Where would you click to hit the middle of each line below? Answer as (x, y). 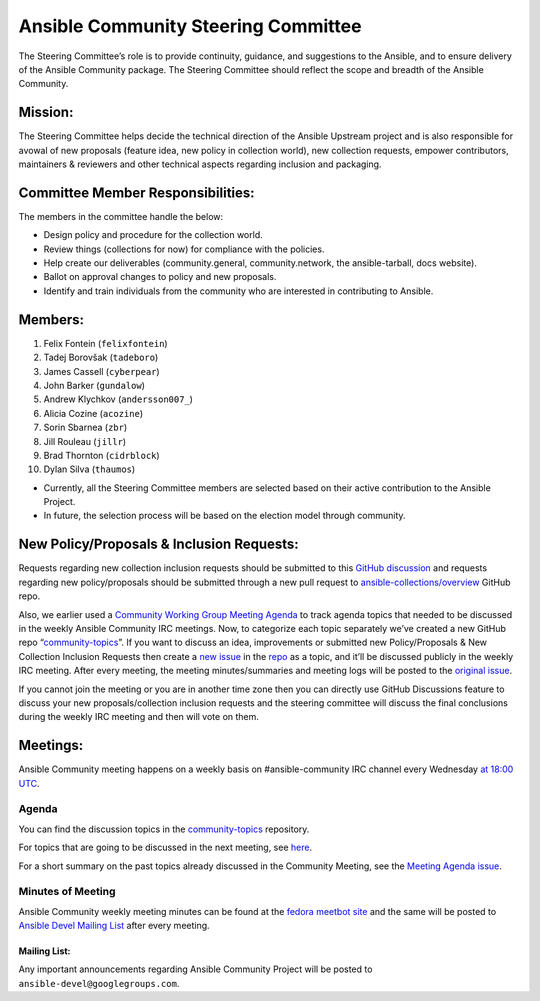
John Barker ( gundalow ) (94, 385)
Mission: (46, 112)
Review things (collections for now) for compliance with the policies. (184, 249)
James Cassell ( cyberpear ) (101, 371)
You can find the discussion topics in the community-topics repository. (164, 829)
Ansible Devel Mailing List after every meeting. (114, 926)
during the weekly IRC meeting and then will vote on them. (139, 717)
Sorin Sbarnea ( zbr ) (85, 427)
